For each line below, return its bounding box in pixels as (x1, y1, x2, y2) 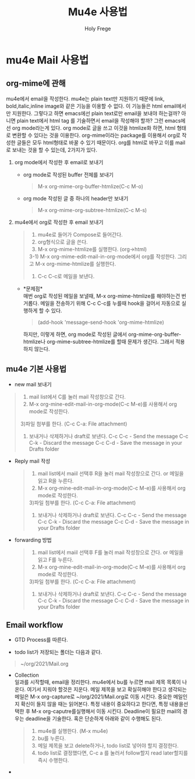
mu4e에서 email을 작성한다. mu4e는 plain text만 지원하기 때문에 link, (6, 95, 165, 102)
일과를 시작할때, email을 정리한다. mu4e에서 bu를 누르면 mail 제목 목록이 (14, 678, 182, 685)
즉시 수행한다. (37, 757, 69, 764)
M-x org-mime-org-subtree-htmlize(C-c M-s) (37, 206, 147, 213)
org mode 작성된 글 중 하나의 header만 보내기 (23, 195, 129, 202)
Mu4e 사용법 (68, 5, 128, 19)
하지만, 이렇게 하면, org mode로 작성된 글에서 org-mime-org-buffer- (23, 331, 182, 338)
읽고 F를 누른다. (37, 556, 74, 563)
